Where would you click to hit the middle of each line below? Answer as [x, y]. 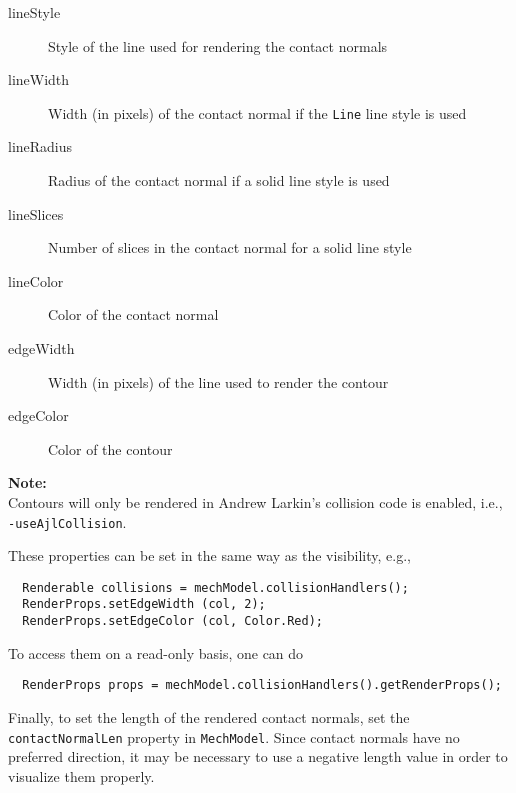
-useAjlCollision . [67, 521]
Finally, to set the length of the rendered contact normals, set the [209, 717]
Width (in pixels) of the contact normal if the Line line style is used [257, 112]
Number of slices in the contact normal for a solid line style [230, 247]
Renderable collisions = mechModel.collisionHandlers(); [215, 587]
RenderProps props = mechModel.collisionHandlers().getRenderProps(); [262, 685]
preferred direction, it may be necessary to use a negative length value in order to [258, 756]
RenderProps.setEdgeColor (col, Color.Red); [172, 621]
